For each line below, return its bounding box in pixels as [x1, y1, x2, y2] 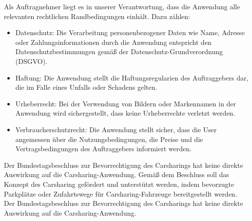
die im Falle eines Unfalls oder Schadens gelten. [15, 82, 157, 92]
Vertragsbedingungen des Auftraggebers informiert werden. [15, 143, 192, 154]
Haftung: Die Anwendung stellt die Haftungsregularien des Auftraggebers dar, [15, 72, 249, 82]
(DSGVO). [15, 56, 48, 66]
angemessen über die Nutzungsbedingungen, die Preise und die [15, 134, 203, 144]
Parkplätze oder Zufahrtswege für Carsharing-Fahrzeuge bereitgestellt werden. [4, 188, 237, 199]
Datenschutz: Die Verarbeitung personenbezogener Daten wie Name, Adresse [15, 27, 245, 38]
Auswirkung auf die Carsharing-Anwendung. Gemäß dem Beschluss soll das [4, 169, 229, 180]
